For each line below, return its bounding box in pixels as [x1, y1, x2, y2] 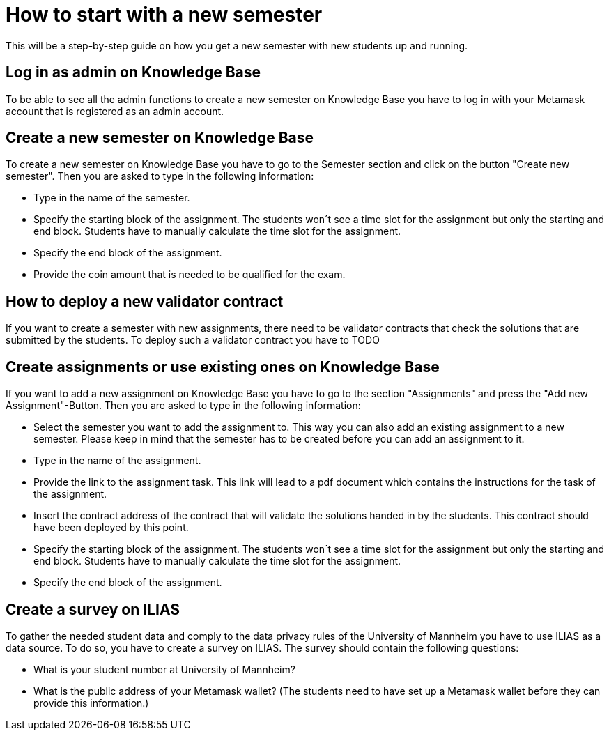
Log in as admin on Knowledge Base [6, 63, 261, 82]
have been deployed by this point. [33, 521, 189, 534]
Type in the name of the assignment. [33, 454, 201, 467]
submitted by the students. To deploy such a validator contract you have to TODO [6, 334, 380, 346]
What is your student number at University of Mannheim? [33, 663, 295, 675]
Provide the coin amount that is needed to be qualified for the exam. [33, 268, 346, 281]
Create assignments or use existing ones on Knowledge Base [6, 358, 440, 376]
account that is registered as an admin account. [6, 105, 224, 117]
